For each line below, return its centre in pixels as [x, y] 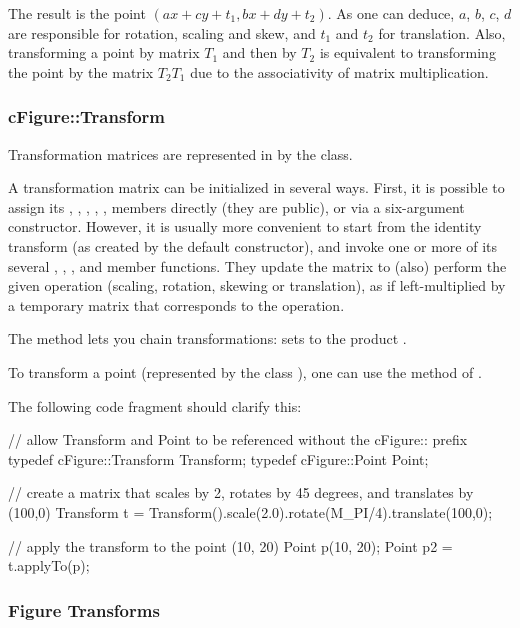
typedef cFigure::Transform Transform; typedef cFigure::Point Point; [218, 458]
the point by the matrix [81, 71]
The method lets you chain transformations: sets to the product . [207, 338]
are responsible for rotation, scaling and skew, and [162, 32]
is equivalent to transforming [407, 52]
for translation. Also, [442, 32]
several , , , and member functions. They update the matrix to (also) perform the [257, 265]
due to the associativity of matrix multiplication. [339, 71]
